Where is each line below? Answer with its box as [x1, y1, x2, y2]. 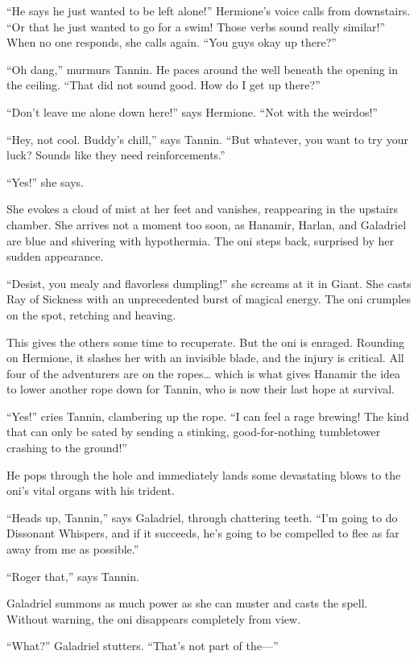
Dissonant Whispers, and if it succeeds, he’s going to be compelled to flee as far [6, 525, 399, 542]
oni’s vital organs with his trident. [6, 482, 175, 499]
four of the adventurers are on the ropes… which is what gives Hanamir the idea [6, 365, 401, 381]
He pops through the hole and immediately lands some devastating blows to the [6, 466, 401, 483]
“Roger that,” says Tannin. [6, 567, 139, 584]
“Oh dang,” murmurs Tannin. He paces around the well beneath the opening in [6, 60, 399, 77]
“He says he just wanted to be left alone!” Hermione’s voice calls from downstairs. [6, 2, 411, 19]
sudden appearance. [6, 248, 104, 265]
